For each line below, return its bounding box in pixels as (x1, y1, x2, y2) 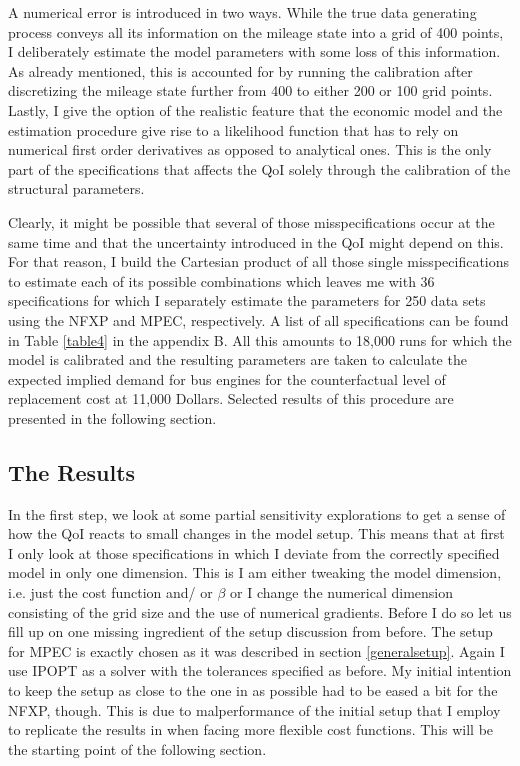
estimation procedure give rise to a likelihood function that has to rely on (8, 119, 459, 140)
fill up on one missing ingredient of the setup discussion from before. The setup (8, 621, 493, 642)
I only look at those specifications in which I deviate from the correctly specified (8, 542, 500, 563)
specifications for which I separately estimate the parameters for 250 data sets (8, 290, 486, 311)
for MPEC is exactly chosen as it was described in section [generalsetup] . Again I (8, 640, 505, 661)
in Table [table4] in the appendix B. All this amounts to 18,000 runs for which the (8, 329, 512, 350)
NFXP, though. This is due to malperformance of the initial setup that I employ (8, 699, 501, 720)
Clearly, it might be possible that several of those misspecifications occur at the (8, 211, 495, 232)
